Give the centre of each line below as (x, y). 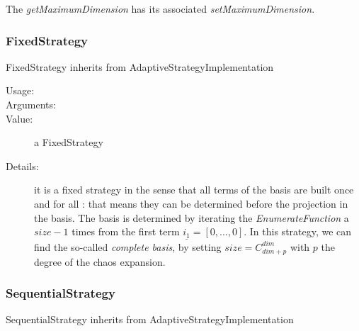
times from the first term (126, 231)
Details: (22, 165)
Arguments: (31, 104)
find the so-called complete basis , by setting (128, 246)
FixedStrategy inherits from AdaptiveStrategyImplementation (140, 66)
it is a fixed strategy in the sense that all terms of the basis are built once (194, 190)
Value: (19, 118)
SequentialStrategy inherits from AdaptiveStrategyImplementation (150, 319)
